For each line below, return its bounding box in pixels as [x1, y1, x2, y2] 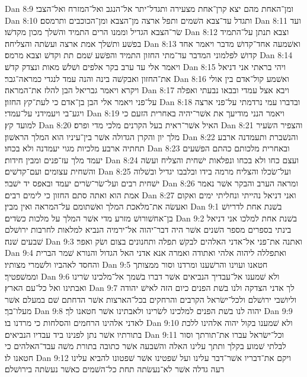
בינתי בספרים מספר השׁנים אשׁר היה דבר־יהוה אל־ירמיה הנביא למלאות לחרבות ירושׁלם [5, 223, 292, 236]
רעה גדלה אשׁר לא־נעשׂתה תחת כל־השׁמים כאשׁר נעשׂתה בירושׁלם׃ [5, 363, 225, 375]
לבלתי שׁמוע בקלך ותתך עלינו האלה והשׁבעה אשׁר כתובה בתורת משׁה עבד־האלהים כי [5, 340, 286, 352]
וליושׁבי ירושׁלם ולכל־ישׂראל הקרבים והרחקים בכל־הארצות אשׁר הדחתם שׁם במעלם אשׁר [5, 293, 297, 305]
